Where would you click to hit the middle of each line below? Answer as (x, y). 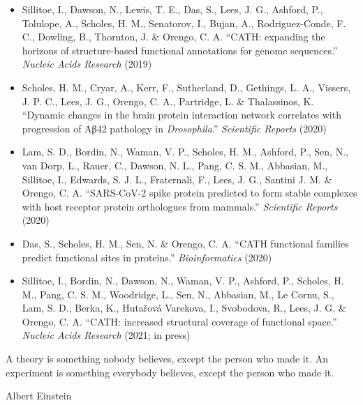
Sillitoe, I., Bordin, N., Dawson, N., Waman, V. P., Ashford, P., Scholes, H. (183, 281)
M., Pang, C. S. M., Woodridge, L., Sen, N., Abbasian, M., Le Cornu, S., (178, 294)
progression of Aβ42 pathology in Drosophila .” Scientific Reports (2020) (174, 128)
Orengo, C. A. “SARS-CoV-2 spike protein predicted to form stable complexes (190, 193)
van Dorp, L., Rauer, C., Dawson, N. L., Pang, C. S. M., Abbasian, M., (175, 165)
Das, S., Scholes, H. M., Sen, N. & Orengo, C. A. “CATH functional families (185, 243)
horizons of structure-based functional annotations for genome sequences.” (180, 50)
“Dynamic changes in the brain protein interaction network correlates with (181, 115)
